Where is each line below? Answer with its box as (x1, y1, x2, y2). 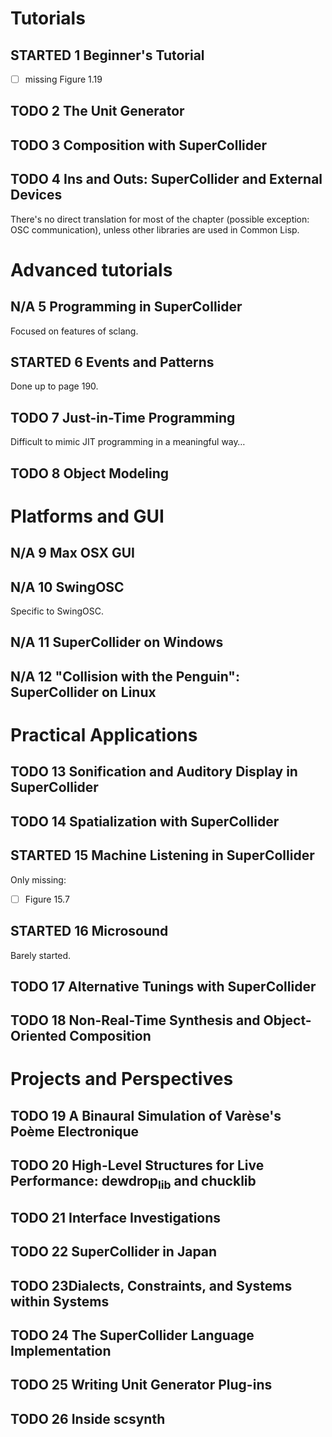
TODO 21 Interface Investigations (10, 1209, 222, 1226)
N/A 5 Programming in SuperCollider (10, 298, 243, 316)
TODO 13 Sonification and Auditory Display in (10, 763, 298, 781)
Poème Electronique (10, 1123, 139, 1140)
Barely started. (10, 949, 72, 961)
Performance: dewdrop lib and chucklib (10, 1173, 257, 1192)
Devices (10, 187, 63, 204)
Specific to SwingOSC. (10, 605, 105, 617)
